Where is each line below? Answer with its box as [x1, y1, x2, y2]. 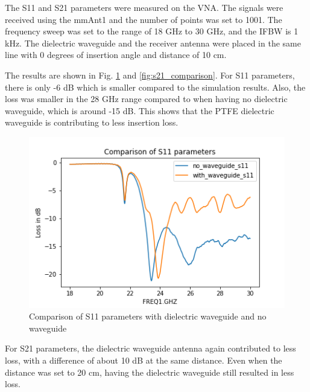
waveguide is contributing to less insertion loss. [5, 116, 179, 129]
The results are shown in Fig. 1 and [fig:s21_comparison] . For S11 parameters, [5, 68, 295, 81]
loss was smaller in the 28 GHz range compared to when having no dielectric [5, 92, 288, 105]
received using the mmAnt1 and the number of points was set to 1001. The [5, 13, 282, 25]
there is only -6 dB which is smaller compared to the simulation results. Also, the [5, 80, 306, 93]
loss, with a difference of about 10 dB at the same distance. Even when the [5, 353, 282, 366]
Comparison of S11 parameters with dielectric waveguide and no [29, 310, 267, 323]
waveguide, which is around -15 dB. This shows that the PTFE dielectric [5, 104, 274, 117]
